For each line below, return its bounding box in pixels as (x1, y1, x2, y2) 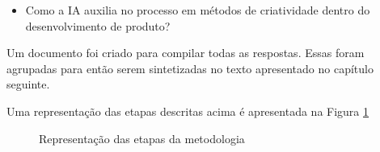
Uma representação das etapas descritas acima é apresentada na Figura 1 (6, 102, 369, 119)
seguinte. (6, 76, 50, 92)
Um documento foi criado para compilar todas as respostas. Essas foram (6, 44, 365, 61)
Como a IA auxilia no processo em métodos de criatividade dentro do (25, 2, 370, 18)
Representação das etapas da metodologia (39, 129, 245, 146)
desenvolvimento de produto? (25, 17, 171, 34)
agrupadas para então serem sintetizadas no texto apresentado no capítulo (6, 60, 374, 76)
